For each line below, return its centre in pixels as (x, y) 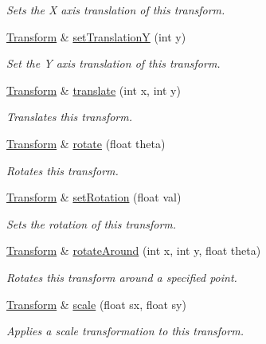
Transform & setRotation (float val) (94, 197)
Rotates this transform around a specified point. (122, 277)
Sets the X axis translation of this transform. (116, 10)
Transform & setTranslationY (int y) (96, 36)
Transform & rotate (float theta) (86, 143)
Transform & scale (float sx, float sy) (96, 304)
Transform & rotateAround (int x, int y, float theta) (134, 250)
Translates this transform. (69, 117)
